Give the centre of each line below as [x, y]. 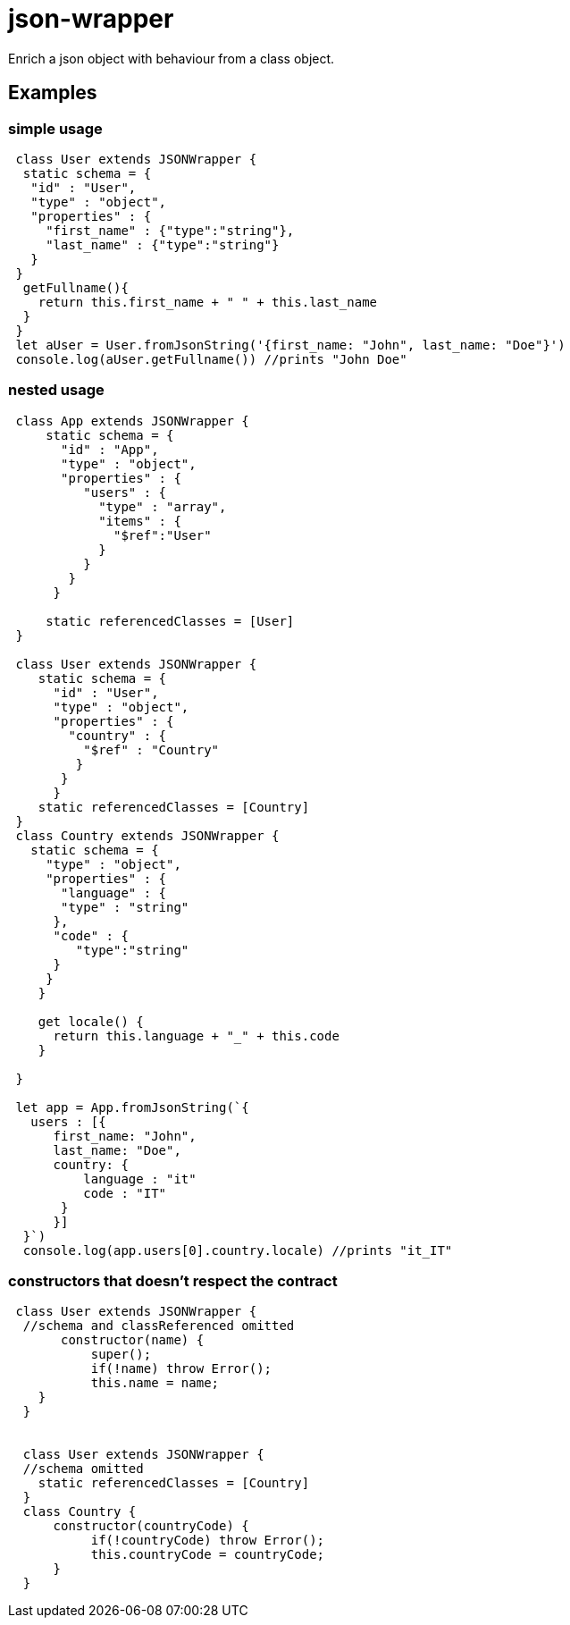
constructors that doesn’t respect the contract [173, 1281]
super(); [121, 1355]
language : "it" [140, 1179]
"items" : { [140, 521]
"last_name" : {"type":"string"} [163, 244]
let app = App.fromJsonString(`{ [132, 1107]
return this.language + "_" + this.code [196, 1036]
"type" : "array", [163, 506]
